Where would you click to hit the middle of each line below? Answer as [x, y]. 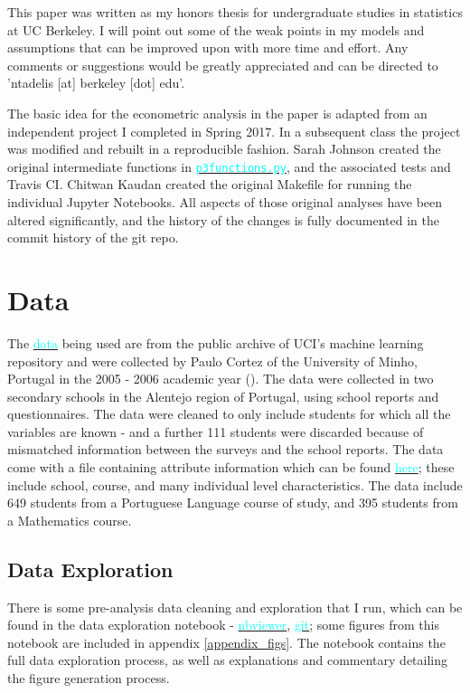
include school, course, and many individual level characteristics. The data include [235, 484]
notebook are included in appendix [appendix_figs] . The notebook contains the [226, 642]
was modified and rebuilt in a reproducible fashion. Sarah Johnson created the [224, 149]
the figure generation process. [89, 678]
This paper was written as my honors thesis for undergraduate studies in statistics [235, 12]
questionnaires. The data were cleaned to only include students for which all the [229, 414]
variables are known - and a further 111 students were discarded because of [216, 431]
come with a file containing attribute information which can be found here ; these [231, 467]
